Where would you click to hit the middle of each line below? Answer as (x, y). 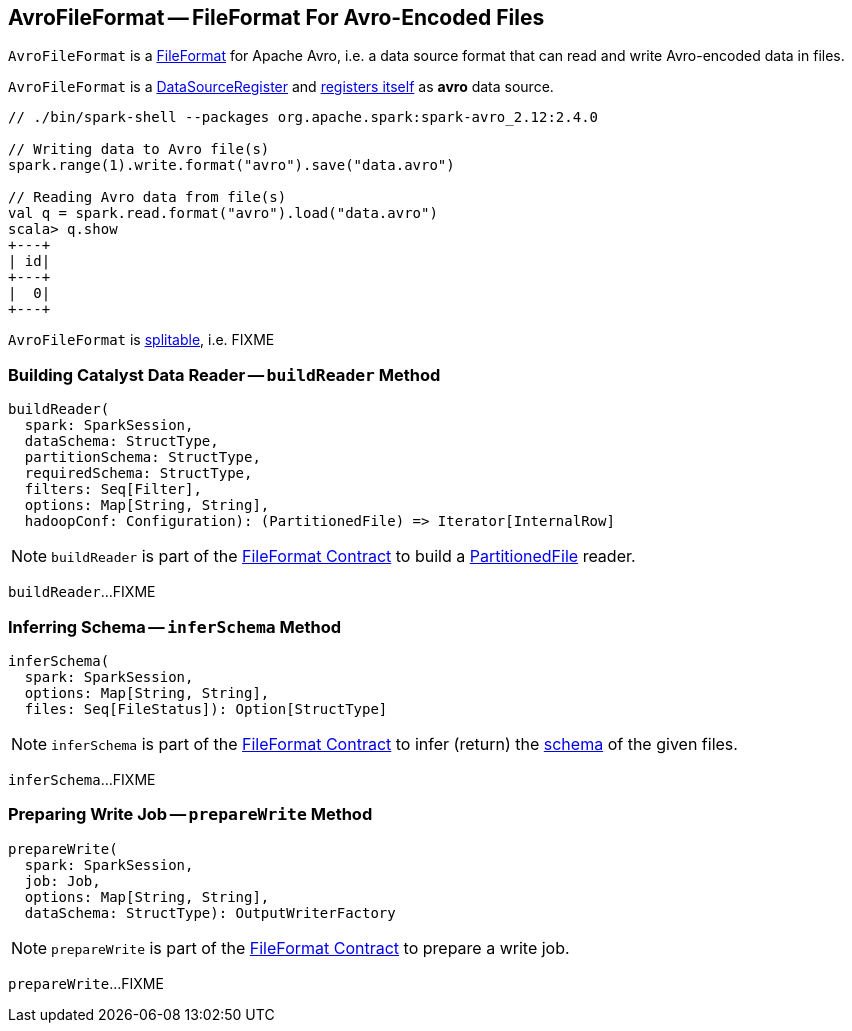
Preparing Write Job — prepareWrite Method (190, 814)
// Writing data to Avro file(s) (139, 149)
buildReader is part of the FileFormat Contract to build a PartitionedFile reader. (343, 556)
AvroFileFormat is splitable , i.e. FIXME (141, 340)
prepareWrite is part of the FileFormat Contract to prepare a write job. (310, 947)
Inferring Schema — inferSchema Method (174, 626)
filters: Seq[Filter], (113, 489)
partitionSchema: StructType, (142, 457)
